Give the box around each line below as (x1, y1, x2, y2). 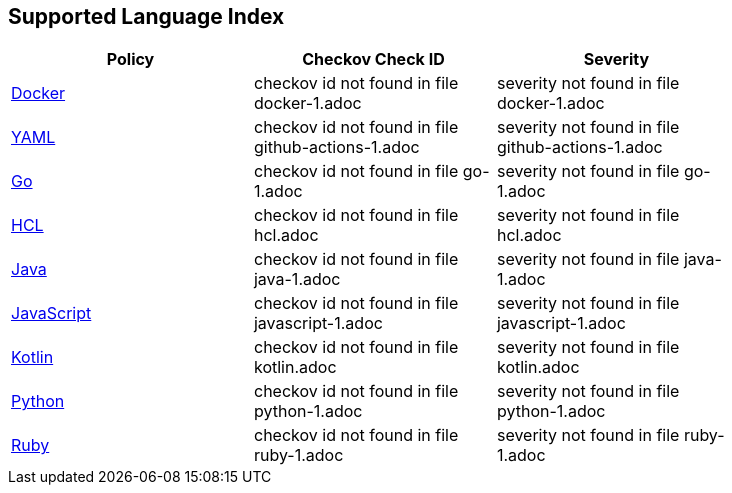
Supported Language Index (8, 4, 285, 29)
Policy (106, 49, 155, 70)
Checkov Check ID (302, 49, 445, 70)
